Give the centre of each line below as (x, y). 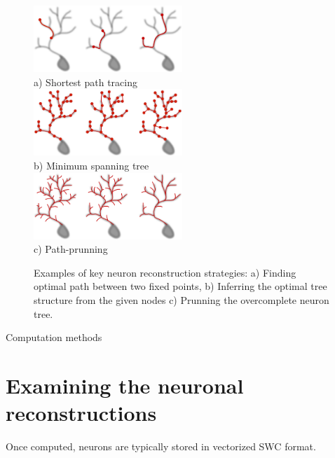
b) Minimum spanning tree (91, 165)
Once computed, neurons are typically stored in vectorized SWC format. (161, 446)
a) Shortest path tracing (86, 82)
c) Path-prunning (71, 249)
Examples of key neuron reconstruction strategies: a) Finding (165, 272)
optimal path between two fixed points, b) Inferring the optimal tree (180, 286)
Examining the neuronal (125, 386)
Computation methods (54, 337)
